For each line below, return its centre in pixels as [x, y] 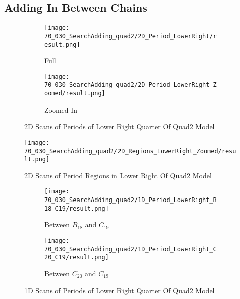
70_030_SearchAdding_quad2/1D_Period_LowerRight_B [131, 200]
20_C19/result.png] [77, 258]
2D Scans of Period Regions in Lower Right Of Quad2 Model [118, 175]
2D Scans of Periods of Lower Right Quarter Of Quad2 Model [119, 126]
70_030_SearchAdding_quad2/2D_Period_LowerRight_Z [131, 85]
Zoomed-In [61, 109]
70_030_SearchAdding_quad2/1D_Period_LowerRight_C [131, 249]
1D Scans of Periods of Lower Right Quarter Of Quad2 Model [119, 290]
